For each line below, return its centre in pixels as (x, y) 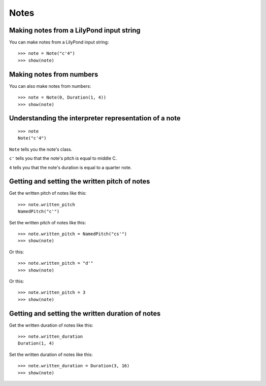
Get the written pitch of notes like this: (48, 193)
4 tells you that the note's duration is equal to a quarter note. (70, 167)
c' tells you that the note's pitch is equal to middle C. (63, 158)
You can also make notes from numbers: (50, 86)
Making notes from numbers (54, 74)
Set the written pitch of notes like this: (48, 222)
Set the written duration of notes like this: (51, 354)
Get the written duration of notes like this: (51, 325)
